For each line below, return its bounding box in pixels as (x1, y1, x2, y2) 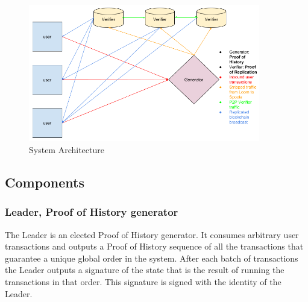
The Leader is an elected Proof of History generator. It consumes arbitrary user (5, 228, 299, 241)
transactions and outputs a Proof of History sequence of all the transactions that (5, 240, 304, 253)
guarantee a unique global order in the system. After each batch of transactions (5, 251, 298, 264)
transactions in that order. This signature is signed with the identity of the (5, 275, 281, 288)
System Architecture (29, 143, 104, 156)
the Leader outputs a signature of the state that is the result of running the (5, 263, 284, 276)
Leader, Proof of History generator (5, 204, 178, 219)
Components (5, 173, 84, 192)
